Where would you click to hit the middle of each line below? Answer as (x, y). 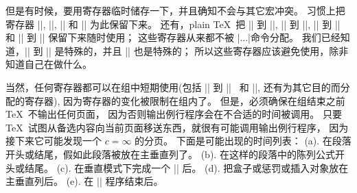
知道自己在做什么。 (49, 64)
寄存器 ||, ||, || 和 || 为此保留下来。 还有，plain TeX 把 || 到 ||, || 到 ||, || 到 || (173, 24)
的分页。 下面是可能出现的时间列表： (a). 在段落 (243, 141)
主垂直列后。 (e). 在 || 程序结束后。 (84, 181)
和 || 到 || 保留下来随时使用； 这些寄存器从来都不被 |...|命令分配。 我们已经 (173, 37)
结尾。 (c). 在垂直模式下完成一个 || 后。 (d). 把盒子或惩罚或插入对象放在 (186, 167)
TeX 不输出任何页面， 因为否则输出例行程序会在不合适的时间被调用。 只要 (174, 114)
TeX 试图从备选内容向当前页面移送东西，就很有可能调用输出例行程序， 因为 (177, 127)
